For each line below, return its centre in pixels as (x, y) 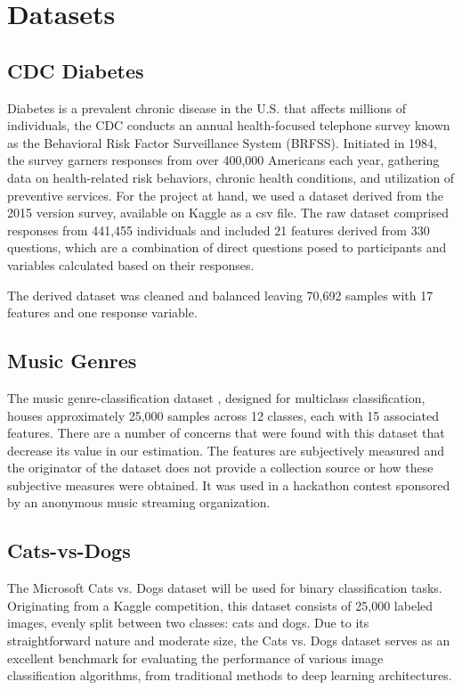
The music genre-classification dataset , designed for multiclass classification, (216, 397)
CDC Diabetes (76, 70)
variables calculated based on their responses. (131, 264)
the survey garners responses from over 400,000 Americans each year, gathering (223, 160)
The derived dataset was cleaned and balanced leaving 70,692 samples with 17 (220, 295)
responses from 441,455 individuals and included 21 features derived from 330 (219, 230)
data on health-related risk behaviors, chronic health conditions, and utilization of (231, 177)
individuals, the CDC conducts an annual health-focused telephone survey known (229, 125)
